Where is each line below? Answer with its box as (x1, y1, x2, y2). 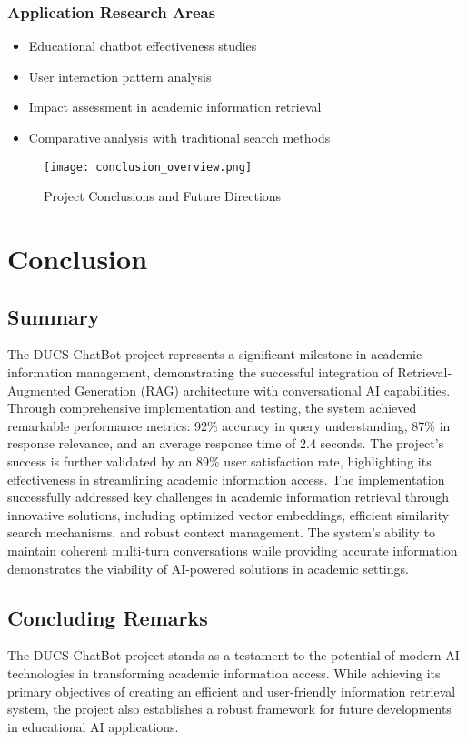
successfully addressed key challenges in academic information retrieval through (7, 487, 449, 506)
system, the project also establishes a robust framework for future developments (7, 699, 452, 718)
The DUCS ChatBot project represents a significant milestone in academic (7, 345, 422, 364)
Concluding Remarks (7, 603, 208, 631)
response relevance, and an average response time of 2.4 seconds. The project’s (7, 434, 444, 453)
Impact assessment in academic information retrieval (28, 97, 322, 116)
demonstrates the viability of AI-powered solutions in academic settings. (7, 558, 409, 577)
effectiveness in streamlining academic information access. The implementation (7, 469, 445, 488)
